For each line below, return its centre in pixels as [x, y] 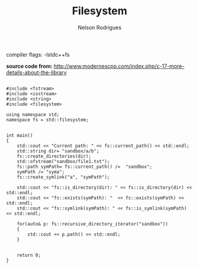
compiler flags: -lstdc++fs [38, 54]
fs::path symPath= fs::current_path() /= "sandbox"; [84, 167]
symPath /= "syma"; [41, 172]
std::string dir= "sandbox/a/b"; [58, 151]
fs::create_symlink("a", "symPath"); [63, 177]
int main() [20, 135]
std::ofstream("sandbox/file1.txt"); [63, 161]
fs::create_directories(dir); [54, 156]
